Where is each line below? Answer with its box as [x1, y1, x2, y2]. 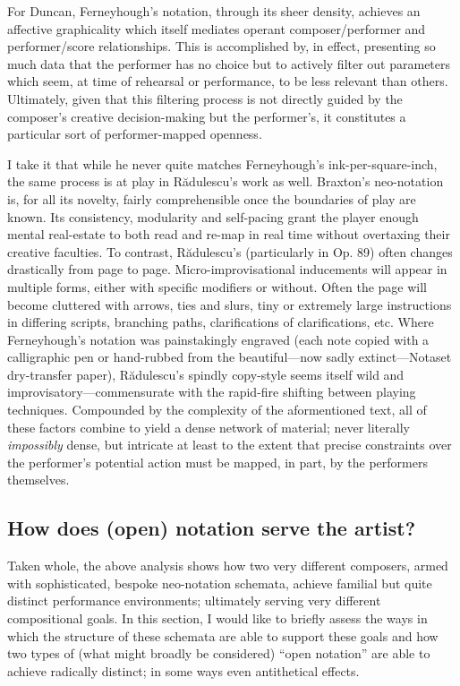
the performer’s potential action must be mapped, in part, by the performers [7, 452, 428, 471]
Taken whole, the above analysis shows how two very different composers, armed [7, 556, 448, 575]
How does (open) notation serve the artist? [7, 514, 416, 542]
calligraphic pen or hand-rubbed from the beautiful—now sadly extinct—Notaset [7, 347, 452, 366]
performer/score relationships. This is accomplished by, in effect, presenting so [7, 37, 436, 56]
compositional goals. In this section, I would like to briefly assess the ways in [7, 609, 428, 628]
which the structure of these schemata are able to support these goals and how [7, 626, 439, 645]
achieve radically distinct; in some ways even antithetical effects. [7, 661, 360, 680]
